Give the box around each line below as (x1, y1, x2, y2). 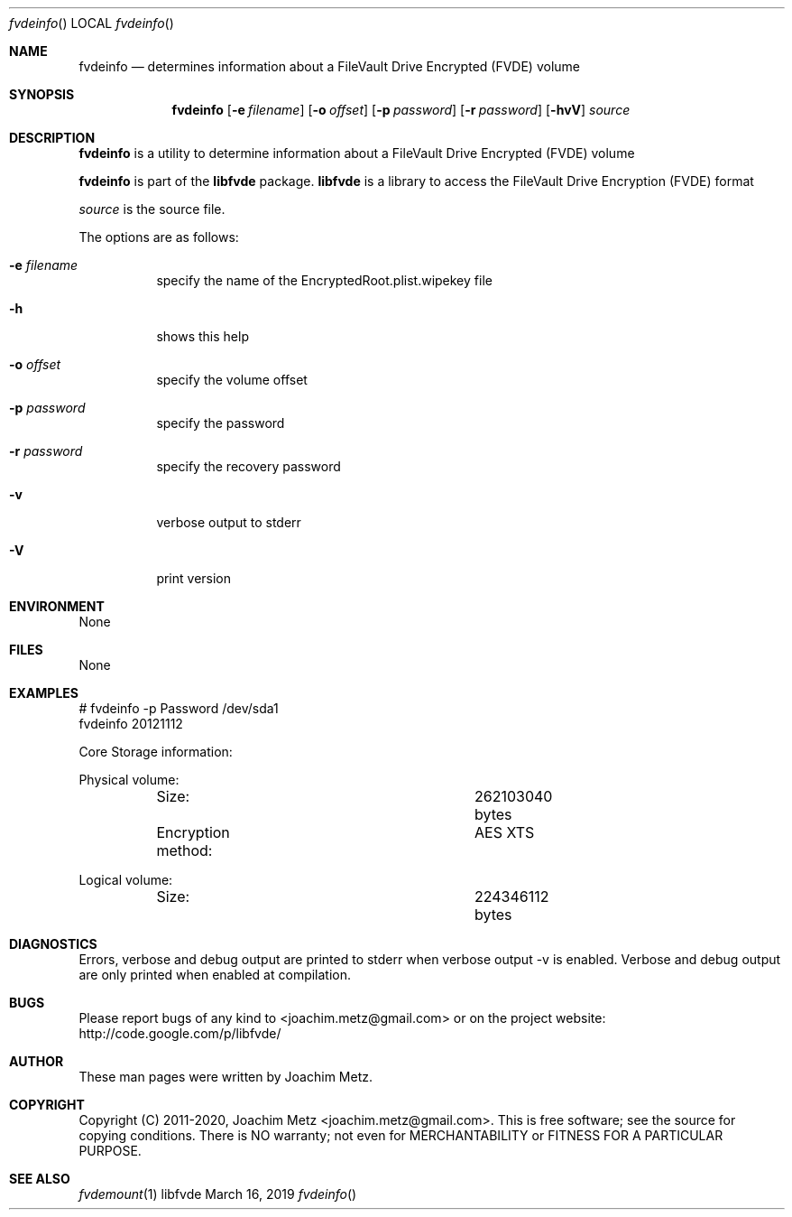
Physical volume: (78, 772, 180, 787)
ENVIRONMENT (9, 599, 105, 614)
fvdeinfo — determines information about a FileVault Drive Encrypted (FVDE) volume (78, 59, 580, 74)
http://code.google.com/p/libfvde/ (78, 1026, 281, 1041)
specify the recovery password (156, 459, 341, 474)
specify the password (156, 415, 285, 431)
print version (156, 571, 232, 586)
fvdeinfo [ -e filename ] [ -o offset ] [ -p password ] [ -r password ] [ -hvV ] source (171, 102, 631, 117)
